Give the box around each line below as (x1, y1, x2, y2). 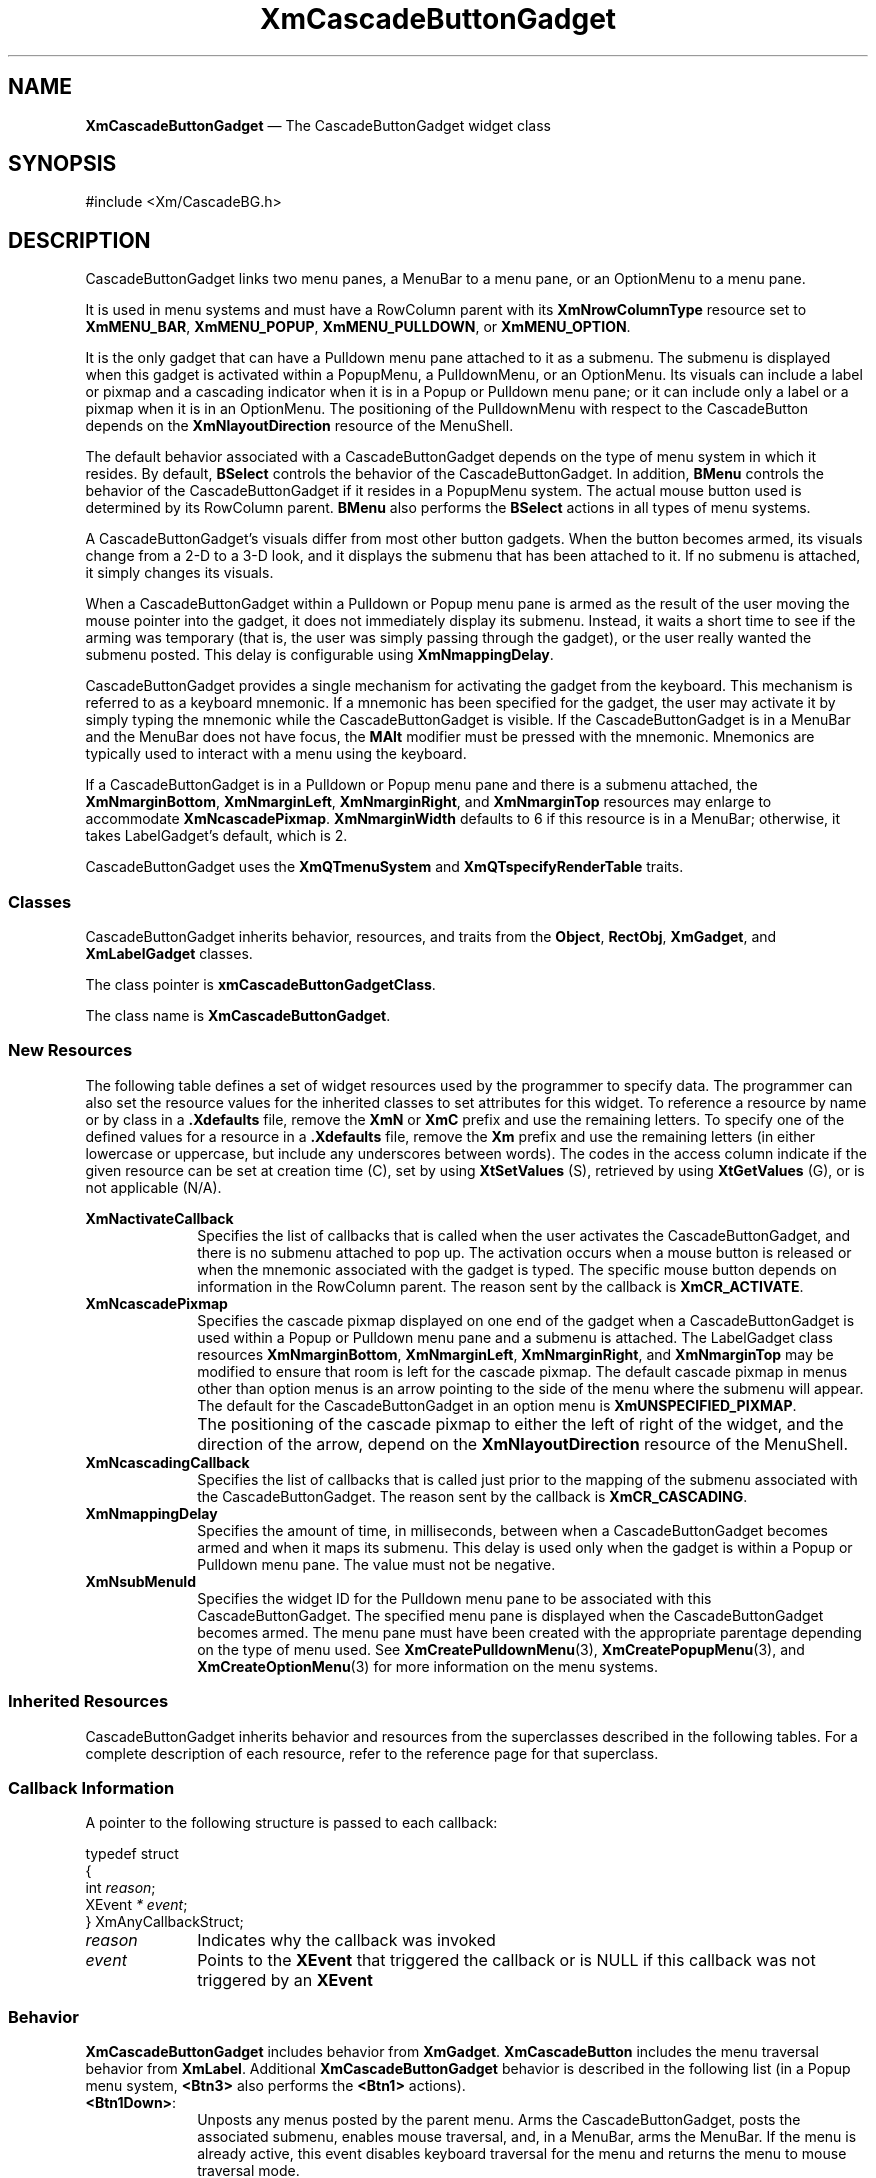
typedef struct (85, 1845, 179, 1863)
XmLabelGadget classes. (85, 945, 253, 963)
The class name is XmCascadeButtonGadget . (85, 1007, 391, 1025)
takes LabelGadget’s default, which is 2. (85, 827, 348, 845)
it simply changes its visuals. (85, 564, 274, 582)
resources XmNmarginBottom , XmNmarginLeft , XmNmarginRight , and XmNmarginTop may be (197, 1345, 834, 1363)
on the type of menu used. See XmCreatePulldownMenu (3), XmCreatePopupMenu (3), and (197, 1640, 805, 1658)
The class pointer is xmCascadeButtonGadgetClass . (85, 976, 436, 994)
